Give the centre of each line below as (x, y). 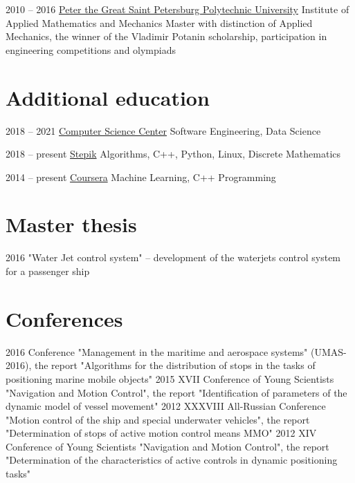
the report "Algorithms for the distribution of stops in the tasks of (175, 365)
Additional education (108, 97)
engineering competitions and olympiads (91, 49)
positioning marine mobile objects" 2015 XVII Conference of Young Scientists (170, 378)
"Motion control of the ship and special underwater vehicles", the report (158, 419)
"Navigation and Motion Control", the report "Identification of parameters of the (176, 392)
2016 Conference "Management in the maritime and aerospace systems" (157, 351)
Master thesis (71, 224)
